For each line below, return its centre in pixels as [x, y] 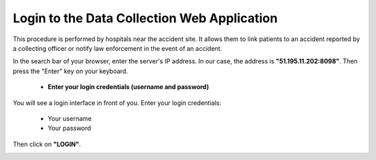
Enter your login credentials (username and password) [128, 87]
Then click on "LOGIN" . [47, 144]
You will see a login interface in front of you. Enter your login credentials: [117, 103]
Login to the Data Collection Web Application [145, 18]
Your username [70, 118]
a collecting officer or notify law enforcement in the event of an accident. [118, 48]
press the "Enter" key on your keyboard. [70, 71]
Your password [69, 128]
